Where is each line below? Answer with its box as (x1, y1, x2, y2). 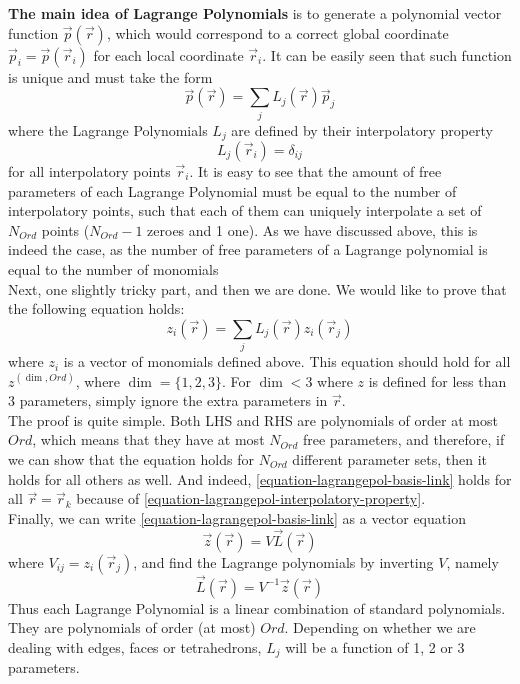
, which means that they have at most (32, 429, 265, 450)
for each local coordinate (93, 44, 244, 65)
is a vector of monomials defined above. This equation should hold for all (63, 351, 511, 372)
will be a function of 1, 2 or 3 (285, 637, 465, 658)
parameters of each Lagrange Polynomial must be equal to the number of (8, 180, 457, 201)
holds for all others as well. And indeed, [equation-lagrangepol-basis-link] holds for (8, 468, 512, 489)
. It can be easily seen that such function (262, 44, 512, 65)
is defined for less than (368, 370, 507, 391)
